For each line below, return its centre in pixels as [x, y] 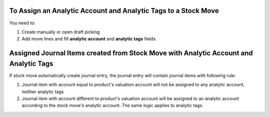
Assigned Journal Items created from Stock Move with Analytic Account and [131, 53]
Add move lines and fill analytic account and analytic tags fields [89, 39]
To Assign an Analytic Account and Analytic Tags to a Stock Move [114, 11]
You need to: [22, 23]
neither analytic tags [43, 92]
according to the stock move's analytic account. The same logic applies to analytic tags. [112, 106]
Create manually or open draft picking [61, 32]
